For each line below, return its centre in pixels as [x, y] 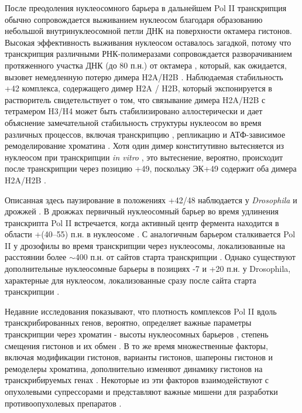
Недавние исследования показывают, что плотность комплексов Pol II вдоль [141, 311]
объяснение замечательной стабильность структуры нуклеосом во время [133, 122]
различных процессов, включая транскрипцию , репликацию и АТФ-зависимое [145, 134]
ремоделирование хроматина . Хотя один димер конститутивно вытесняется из [145, 146]
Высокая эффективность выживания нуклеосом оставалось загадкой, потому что [148, 42]
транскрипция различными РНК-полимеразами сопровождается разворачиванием [148, 54]
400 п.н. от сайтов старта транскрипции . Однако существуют [185, 257]
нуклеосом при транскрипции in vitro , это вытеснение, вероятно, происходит [144, 157]
